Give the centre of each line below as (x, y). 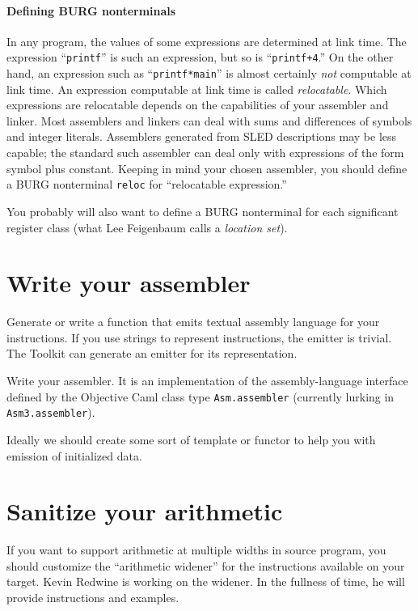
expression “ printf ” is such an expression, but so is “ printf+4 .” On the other (200, 57)
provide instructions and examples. (93, 598)
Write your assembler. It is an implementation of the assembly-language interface (207, 381)
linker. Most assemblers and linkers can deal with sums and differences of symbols (209, 120)
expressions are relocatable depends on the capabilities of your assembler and (198, 105)
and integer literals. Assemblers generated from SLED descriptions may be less (202, 136)
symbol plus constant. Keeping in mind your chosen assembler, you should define (207, 168)
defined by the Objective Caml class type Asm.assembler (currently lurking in (201, 396)
